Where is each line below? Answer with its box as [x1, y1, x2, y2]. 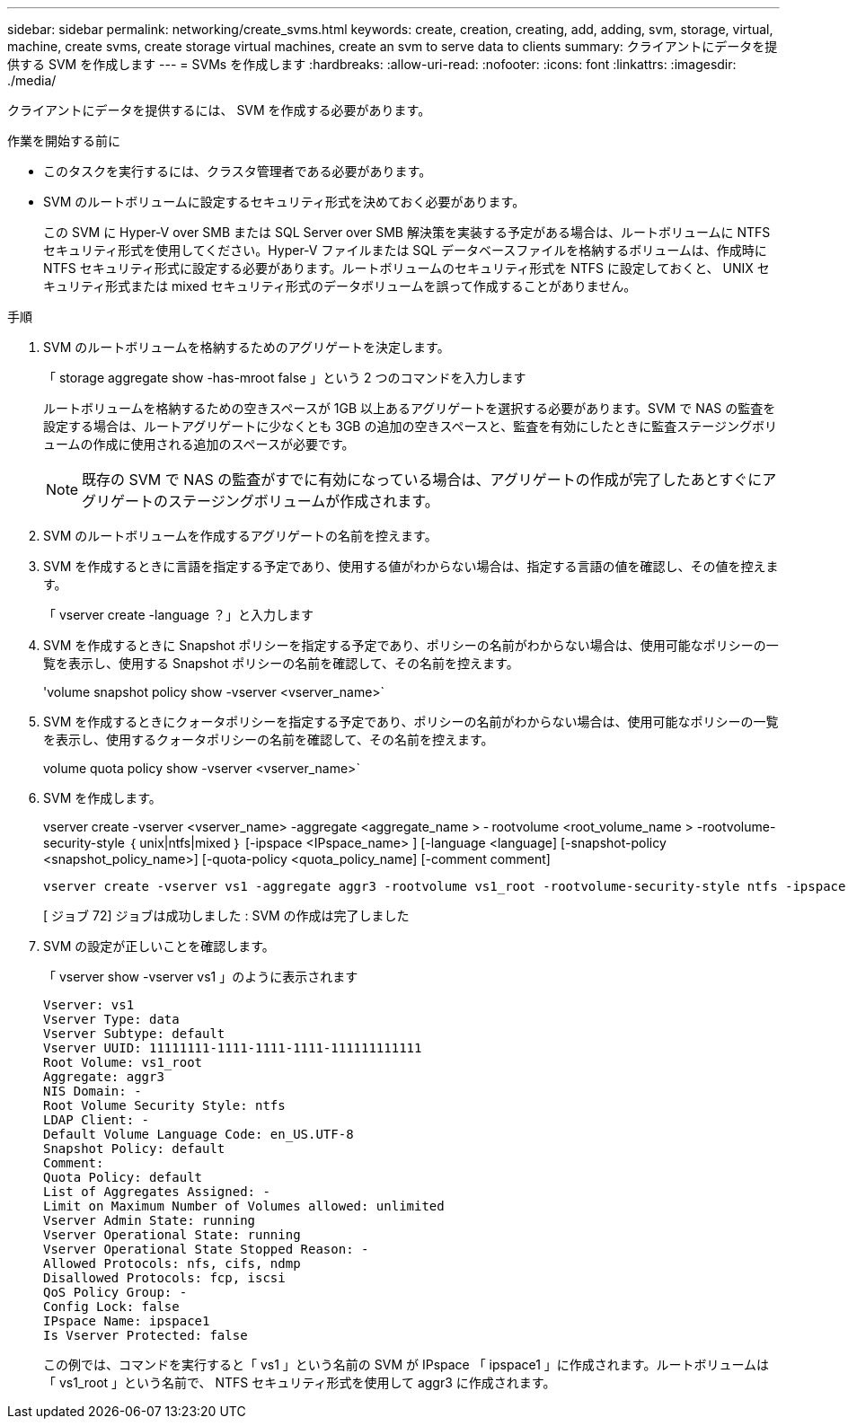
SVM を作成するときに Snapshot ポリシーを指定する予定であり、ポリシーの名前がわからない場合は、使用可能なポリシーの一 [43, 638, 779, 653]
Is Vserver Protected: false [43, 1328, 248, 1342]
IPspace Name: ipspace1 [43, 1314, 210, 1328]
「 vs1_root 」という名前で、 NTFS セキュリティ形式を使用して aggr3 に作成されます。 [43, 1375, 556, 1390]
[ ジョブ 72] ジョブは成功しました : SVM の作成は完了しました [43, 908, 410, 923]
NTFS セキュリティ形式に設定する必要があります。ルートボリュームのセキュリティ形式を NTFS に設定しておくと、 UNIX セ [43, 260, 770, 276]
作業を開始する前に [7, 133, 120, 148]
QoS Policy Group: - [43, 1285, 188, 1299]
